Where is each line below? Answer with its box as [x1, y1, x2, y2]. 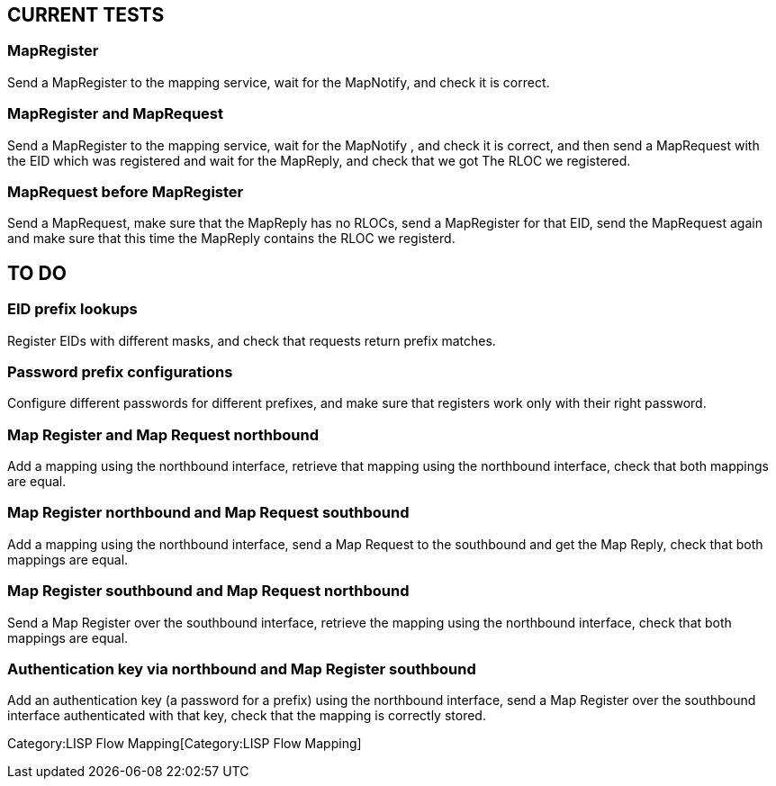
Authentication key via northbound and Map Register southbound [7, 659, 476, 678]
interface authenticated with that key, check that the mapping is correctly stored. [7, 708, 486, 724]
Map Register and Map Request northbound [7, 425, 320, 444]
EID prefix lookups [7, 300, 138, 319]
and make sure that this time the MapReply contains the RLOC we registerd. [7, 230, 456, 247]
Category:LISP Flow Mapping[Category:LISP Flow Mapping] [7, 736, 362, 752]
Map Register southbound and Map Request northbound [7, 582, 410, 601]
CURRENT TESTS [7, 4, 165, 26]
